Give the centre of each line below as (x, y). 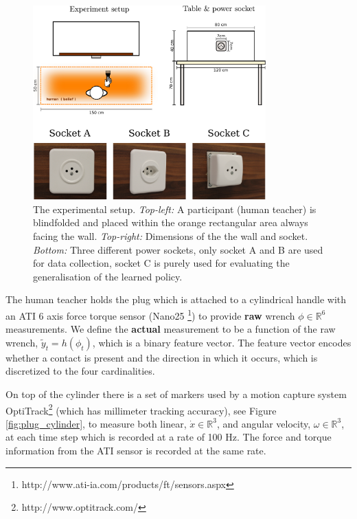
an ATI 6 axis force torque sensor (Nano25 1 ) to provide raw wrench (150, 314)
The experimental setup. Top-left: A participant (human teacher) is (175, 209)
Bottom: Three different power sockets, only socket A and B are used (178, 249)
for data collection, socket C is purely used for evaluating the (161, 263)
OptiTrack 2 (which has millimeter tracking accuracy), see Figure (141, 409)
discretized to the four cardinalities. (80, 371)
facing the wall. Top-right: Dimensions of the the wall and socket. (171, 235)
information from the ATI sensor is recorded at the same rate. (136, 450)
